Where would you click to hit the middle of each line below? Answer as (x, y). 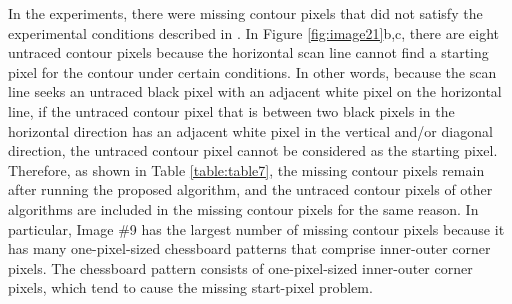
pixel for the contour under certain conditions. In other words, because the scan (252, 71)
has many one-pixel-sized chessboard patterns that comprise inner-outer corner (249, 248)
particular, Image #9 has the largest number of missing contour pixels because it (256, 228)
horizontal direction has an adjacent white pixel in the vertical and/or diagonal (250, 130)
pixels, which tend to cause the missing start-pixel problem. (190, 287)
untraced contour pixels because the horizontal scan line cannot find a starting (248, 52)
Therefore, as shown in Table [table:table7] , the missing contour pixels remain (246, 169)
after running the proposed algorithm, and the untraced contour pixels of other (250, 189)
